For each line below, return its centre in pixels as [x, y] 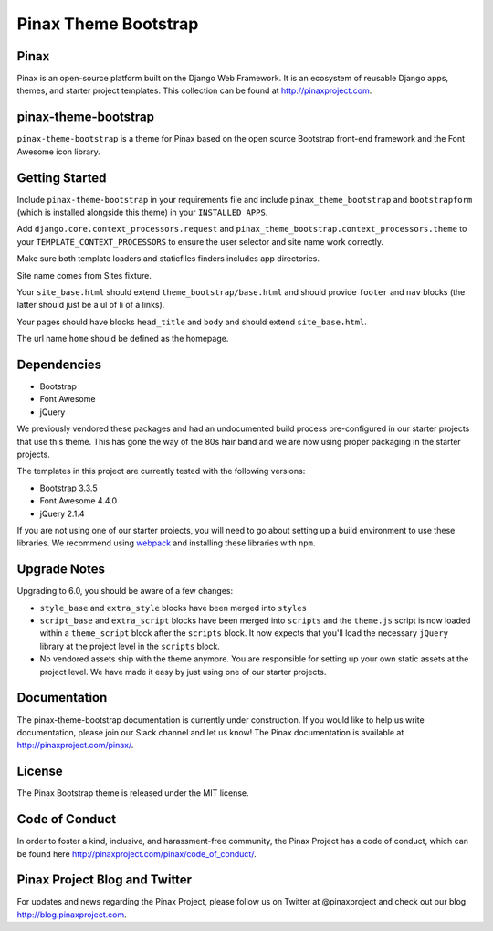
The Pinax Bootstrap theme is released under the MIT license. [133, 793]
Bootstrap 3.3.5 [68, 488]
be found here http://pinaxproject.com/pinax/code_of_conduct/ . [136, 853]
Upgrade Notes [61, 570]
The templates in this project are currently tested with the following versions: [161, 471]
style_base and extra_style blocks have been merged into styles [173, 608]
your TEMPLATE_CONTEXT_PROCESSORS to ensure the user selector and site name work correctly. [200, 241]
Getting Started [62, 178]
